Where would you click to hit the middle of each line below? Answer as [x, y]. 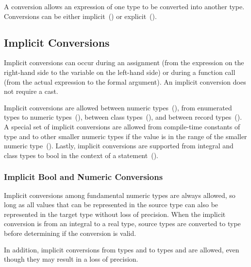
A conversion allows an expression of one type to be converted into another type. [124, 6]
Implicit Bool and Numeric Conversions [84, 177]
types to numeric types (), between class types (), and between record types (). [123, 117]
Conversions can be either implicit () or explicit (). [80, 16]
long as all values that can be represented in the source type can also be [111, 205]
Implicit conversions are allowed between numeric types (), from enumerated [118, 107]
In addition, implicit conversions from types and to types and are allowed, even [122, 249]
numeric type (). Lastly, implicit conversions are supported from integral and [119, 146]
